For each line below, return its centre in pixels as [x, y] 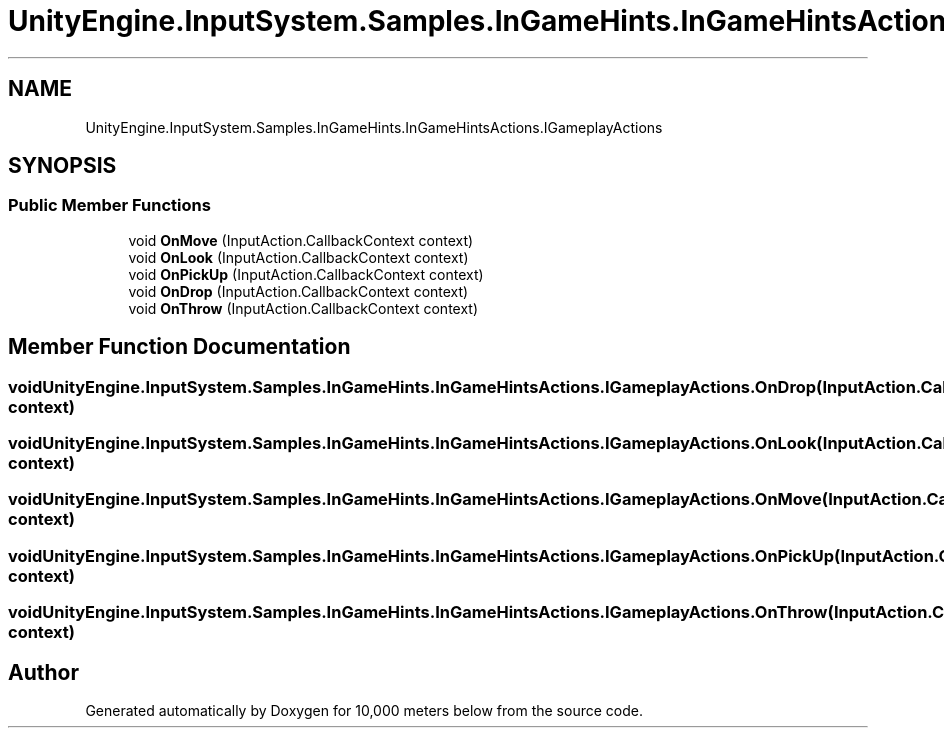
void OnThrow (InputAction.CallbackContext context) [303, 308]
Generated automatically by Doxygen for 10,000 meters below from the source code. [364, 710]
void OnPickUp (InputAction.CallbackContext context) [306, 274]
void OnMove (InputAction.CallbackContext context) [301, 240]
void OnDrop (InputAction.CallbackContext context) [298, 291]
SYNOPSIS [62, 166]
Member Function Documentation [179, 347]
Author [43, 672]
